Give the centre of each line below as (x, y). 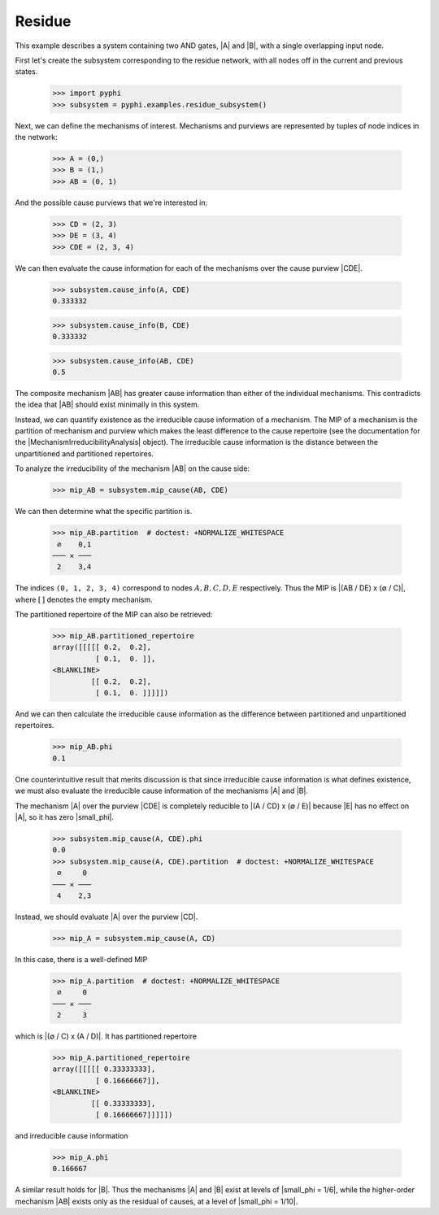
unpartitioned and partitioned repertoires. (85, 453)
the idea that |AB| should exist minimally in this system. (107, 405)
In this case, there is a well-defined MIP (81, 959)
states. (26, 72)
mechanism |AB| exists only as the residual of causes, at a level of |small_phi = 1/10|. (156, 1201)
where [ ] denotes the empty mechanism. (84, 599)
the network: (36, 137)
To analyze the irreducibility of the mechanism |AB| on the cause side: (133, 468)
